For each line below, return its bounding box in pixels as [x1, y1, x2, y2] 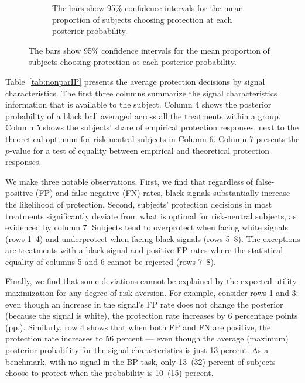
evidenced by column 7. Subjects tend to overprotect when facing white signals [5, 221, 288, 233]
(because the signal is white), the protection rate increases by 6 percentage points [5, 309, 298, 322]
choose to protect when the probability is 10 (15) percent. [5, 367, 214, 379]
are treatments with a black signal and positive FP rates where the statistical [5, 244, 283, 256]
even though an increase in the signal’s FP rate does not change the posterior [5, 298, 283, 310]
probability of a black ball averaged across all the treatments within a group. [5, 109, 281, 122]
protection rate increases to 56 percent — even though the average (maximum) [5, 332, 289, 344]
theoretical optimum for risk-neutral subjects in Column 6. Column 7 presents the [5, 132, 300, 144]
